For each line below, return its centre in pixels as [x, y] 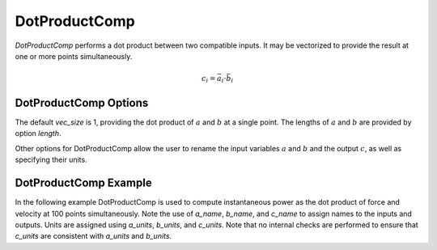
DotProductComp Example [84, 183]
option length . [38, 133]
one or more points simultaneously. [74, 56]
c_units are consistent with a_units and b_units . [93, 236]
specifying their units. [51, 160]
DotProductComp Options [82, 102]
